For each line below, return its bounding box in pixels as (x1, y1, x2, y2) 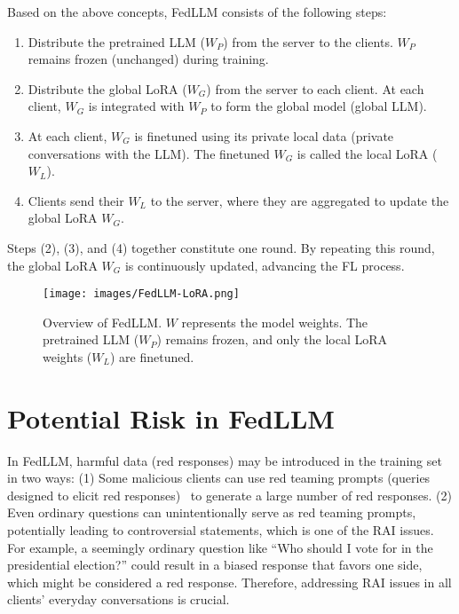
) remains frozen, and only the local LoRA (156, 330, 388, 349)
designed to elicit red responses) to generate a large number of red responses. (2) (7, 485, 452, 504)
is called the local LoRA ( (297, 144, 438, 162)
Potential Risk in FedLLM (7, 399, 335, 436)
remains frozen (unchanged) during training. (28, 50, 269, 68)
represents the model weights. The (181, 312, 368, 331)
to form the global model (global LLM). (210, 97, 427, 115)
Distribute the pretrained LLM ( (28, 32, 205, 51)
